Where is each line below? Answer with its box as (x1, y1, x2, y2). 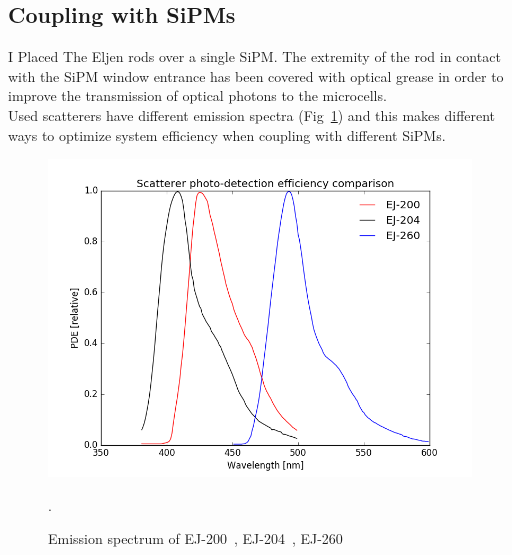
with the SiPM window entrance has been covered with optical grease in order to (8, 65, 504, 86)
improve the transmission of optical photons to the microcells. (8, 85, 387, 106)
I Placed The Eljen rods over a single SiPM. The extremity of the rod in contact (8, 46, 501, 67)
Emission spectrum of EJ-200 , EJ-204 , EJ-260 (48, 528, 343, 549)
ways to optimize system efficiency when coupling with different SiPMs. (8, 124, 446, 145)
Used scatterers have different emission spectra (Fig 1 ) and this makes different (8, 104, 496, 125)
